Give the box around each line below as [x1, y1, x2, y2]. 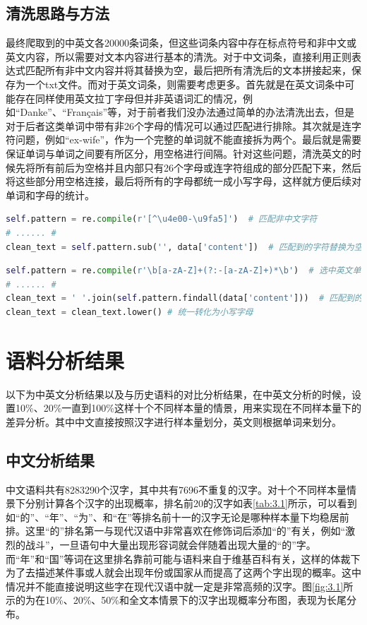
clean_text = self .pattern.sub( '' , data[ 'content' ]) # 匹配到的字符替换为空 [6, 242, 363, 252]
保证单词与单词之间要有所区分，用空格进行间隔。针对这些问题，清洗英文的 [6, 145, 351, 160]
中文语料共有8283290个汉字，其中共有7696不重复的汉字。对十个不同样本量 [6, 482, 347, 496]
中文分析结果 [6, 448, 95, 470]
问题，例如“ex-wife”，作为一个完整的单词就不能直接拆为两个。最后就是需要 [15, 132, 361, 147]
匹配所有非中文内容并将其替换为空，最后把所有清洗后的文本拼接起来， [25, 63, 351, 78]
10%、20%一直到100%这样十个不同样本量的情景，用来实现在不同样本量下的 [15, 400, 361, 415]
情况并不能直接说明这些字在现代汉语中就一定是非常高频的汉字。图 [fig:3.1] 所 [6, 578, 354, 593]
